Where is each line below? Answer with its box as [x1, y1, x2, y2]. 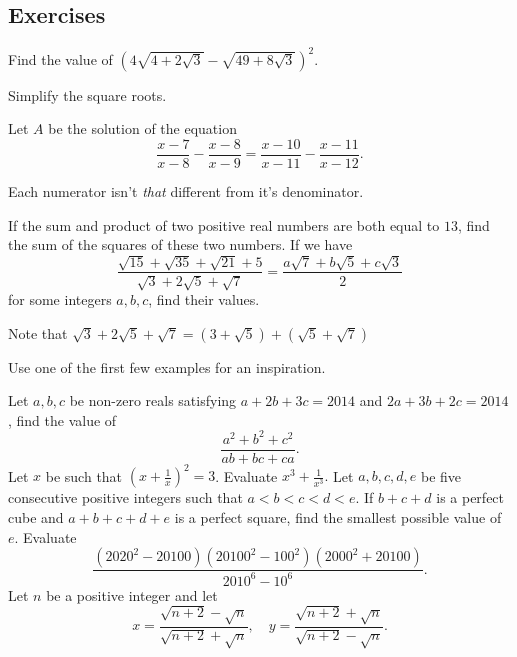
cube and [8, 507, 64, 527]
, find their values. [148, 288, 260, 309]
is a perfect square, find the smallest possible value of [174, 507, 502, 527]
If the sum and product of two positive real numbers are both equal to [8, 214, 440, 235]
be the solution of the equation [48, 118, 237, 139]
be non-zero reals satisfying [69, 390, 237, 411]
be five [421, 465, 462, 486]
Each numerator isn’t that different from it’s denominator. [8, 180, 364, 201]
